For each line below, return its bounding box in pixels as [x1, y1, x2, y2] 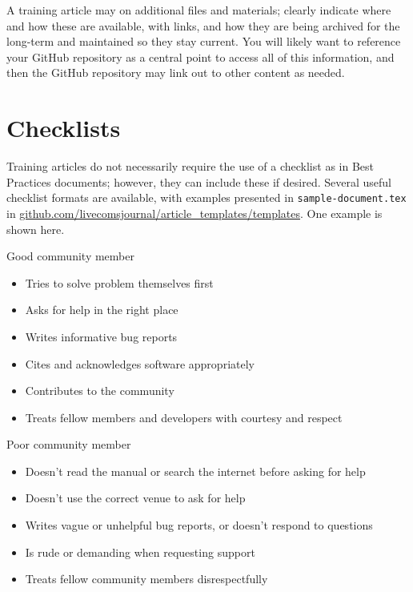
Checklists [6, 111, 121, 144]
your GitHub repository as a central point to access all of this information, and [6, 48, 395, 65]
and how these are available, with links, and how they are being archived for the [6, 17, 400, 34]
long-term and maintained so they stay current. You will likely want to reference [6, 33, 401, 50]
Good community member [6, 248, 134, 264]
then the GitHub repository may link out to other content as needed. [6, 64, 345, 81]
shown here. [6, 220, 65, 237]
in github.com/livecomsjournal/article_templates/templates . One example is [6, 204, 383, 221]
